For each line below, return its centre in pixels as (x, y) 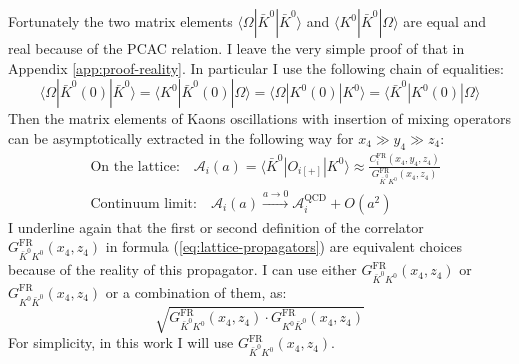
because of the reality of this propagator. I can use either (182, 269)
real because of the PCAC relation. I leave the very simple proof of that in (236, 48)
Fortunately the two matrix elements (120, 21)
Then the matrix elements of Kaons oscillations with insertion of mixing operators (260, 118)
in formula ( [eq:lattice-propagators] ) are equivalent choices (283, 246)
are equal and (445, 21)
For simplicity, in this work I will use (121, 342)
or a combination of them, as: (196, 291)
